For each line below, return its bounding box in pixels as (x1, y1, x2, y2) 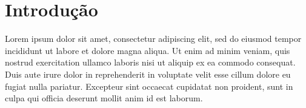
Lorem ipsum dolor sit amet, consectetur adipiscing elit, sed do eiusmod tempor (5, 32, 302, 45)
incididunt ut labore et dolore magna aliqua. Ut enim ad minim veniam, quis (5, 44, 290, 56)
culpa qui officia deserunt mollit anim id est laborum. (5, 92, 203, 104)
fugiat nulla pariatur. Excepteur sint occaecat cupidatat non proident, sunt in (5, 79, 293, 92)
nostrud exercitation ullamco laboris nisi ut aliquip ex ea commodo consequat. (5, 56, 296, 69)
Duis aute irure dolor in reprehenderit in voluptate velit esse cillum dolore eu (5, 67, 291, 80)
